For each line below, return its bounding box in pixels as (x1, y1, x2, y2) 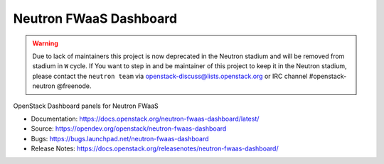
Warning (32, 39, 58, 48)
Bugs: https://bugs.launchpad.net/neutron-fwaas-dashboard (31, 134, 209, 143)
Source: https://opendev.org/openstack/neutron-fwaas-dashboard (31, 124, 227, 133)
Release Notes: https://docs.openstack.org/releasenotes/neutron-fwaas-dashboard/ (31, 144, 279, 153)
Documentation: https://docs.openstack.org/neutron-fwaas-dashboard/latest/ (31, 114, 260, 123)
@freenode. (56, 82, 92, 90)
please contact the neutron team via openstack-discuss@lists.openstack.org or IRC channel (32, 72, 308, 80)
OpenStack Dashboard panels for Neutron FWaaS (13, 102, 159, 110)
